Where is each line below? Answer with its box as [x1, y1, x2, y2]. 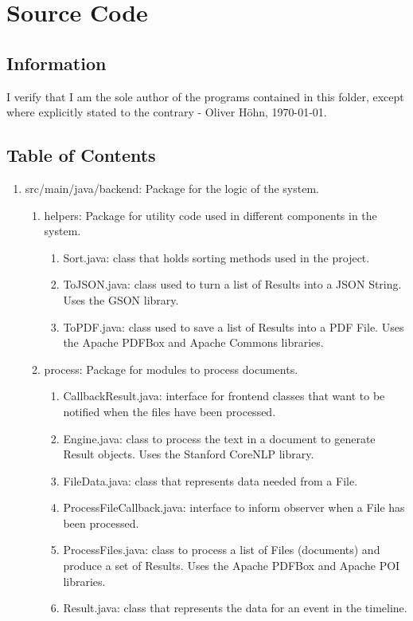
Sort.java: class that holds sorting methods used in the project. [63, 249, 370, 265]
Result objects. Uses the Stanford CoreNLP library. [63, 446, 314, 462]
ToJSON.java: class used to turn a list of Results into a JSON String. [63, 276, 402, 293]
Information [6, 50, 107, 75]
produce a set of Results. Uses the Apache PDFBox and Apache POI [63, 557, 400, 574]
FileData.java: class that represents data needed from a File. [63, 472, 358, 489]
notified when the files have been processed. [63, 403, 276, 419]
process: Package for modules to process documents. [44, 360, 298, 377]
